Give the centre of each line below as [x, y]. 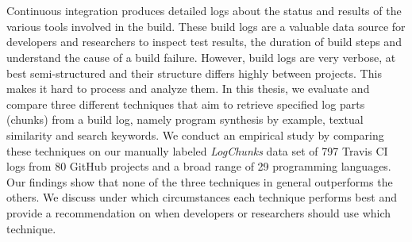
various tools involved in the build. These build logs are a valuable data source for [206, 26]
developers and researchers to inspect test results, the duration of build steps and [204, 42]
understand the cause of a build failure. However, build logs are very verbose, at [201, 57]
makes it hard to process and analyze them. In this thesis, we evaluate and [188, 88]
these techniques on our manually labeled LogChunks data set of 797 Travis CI [197, 150]
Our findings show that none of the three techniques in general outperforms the [200, 181]
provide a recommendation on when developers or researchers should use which [199, 212]
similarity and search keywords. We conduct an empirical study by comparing [195, 134]
